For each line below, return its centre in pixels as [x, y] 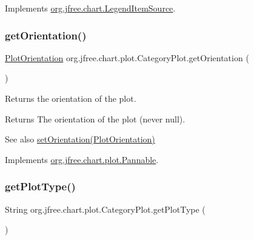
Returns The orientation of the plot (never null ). [95, 118]
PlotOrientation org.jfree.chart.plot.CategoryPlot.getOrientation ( [127, 57]
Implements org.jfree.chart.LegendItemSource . [90, 8]
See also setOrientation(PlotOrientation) [80, 139]
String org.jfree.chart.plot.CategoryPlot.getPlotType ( [105, 209]
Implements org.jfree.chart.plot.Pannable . [82, 159]
